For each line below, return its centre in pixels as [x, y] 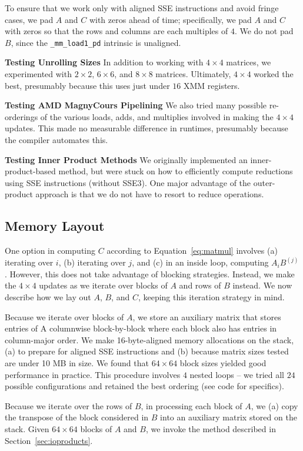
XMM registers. [212, 85]
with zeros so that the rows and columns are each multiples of [116, 31]
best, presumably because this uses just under [87, 85]
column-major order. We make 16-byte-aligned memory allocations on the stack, [149, 339]
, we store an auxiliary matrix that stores [207, 316]
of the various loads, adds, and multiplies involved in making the [157, 116]
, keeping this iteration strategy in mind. [211, 296]
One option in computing [50, 251]
